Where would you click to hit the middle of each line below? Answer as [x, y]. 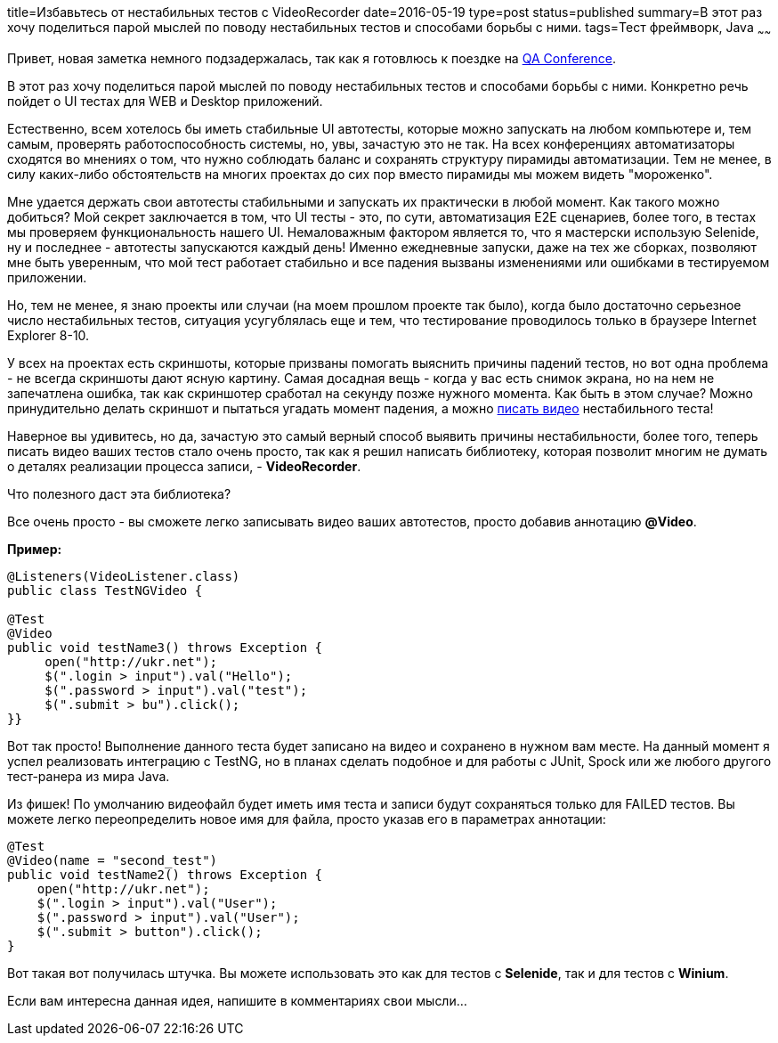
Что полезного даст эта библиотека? [119, 493]
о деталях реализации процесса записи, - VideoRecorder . [184, 466]
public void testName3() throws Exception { [165, 647]
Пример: [35, 549]
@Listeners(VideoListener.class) [124, 576]
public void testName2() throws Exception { [165, 874]
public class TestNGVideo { [105, 590]
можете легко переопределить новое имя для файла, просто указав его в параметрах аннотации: [307, 819]
